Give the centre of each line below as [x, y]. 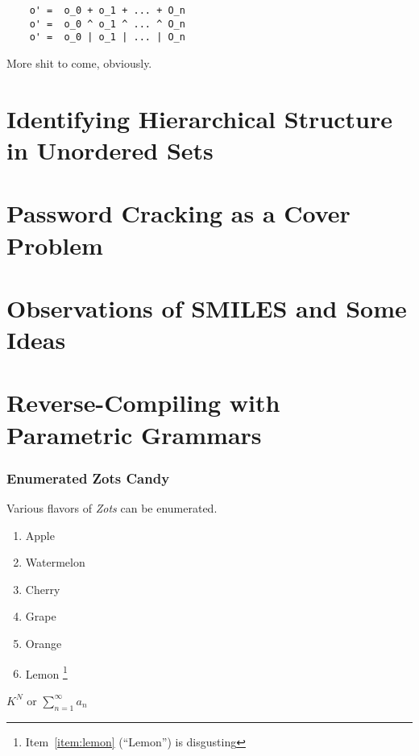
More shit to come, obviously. [79, 62]
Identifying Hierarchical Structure [200, 118]
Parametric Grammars [134, 434]
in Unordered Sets [110, 150]
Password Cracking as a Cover [178, 213]
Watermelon [55, 562]
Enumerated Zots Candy [88, 478]
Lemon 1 [46, 672]
